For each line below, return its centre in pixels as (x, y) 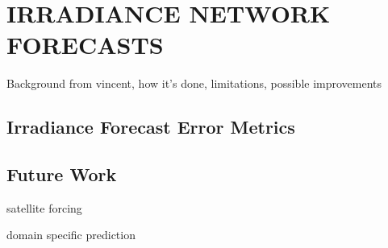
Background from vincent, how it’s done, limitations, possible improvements (194, 83)
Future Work (62, 174)
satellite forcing (44, 207)
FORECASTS (85, 45)
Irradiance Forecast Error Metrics (151, 127)
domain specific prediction (71, 235)
